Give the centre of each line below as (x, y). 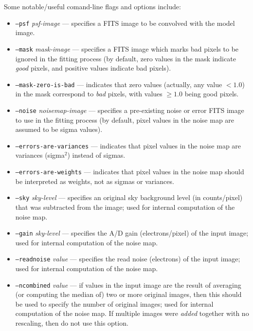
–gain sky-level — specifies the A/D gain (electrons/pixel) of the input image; (132, 233)
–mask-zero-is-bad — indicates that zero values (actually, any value (119, 84)
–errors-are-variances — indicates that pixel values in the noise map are (128, 145)
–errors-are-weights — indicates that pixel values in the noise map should (130, 172)
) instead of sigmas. (96, 155)
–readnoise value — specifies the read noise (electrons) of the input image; (128, 259)
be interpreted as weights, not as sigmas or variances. (95, 181)
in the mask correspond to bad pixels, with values (89, 94)
